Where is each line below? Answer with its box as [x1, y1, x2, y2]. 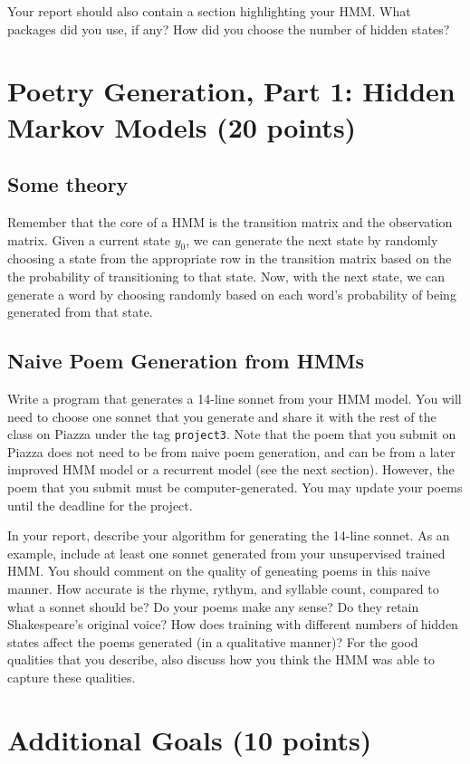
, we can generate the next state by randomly [186, 230, 438, 249]
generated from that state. [7, 302, 153, 321]
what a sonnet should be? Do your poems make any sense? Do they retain [7, 597, 419, 616]
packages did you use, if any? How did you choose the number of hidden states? [7, 19, 450, 38]
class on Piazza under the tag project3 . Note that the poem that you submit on [7, 425, 456, 444]
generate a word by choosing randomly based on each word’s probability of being [7, 284, 456, 303]
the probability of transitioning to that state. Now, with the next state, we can [7, 266, 445, 285]
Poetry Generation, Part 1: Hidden [7, 72, 456, 110]
